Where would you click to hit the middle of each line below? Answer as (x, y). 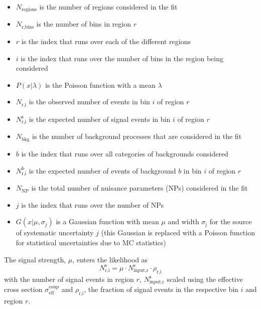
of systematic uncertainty (55, 233)
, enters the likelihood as (110, 259)
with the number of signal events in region (69, 279)
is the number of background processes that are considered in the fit (137, 136)
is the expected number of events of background (102, 170)
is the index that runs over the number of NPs (93, 204)
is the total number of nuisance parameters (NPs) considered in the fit (140, 188)
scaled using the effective (205, 279)
